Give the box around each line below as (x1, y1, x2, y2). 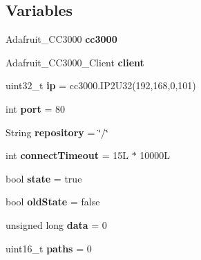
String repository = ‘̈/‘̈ (6, 124, 108, 139)
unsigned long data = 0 (6, 217, 107, 232)
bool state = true (6, 171, 82, 185)
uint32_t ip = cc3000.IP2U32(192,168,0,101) (6, 78, 196, 93)
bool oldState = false (6, 194, 100, 209)
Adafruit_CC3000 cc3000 (6, 32, 117, 46)
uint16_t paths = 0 (6, 241, 92, 255)
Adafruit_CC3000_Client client (6, 55, 144, 69)
